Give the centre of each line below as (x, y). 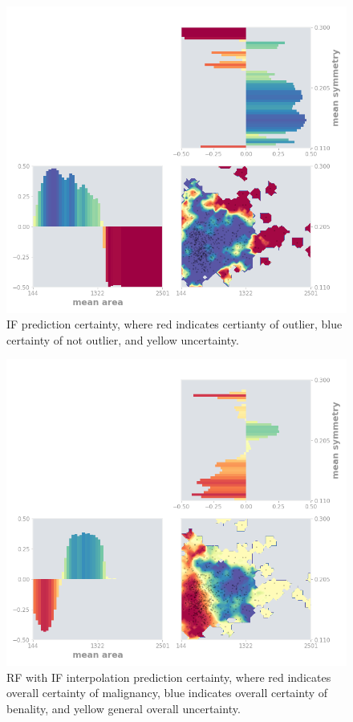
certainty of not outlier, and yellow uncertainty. (123, 339)
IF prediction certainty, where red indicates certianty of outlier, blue (174, 324)
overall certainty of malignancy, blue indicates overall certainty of (167, 693)
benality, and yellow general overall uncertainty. (124, 708)
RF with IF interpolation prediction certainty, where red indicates (169, 677)
